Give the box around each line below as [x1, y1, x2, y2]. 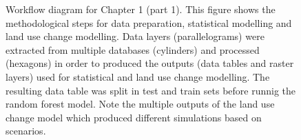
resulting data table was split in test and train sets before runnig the [6, 83, 296, 97]
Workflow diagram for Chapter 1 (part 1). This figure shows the [6, 2, 276, 16]
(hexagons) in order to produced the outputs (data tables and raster [6, 56, 294, 70]
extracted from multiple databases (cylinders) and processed [6, 42, 260, 57]
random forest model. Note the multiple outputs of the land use [6, 97, 275, 111]
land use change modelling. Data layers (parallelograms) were [6, 29, 264, 43]
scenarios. [6, 123, 46, 138]
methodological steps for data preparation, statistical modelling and [6, 15, 292, 30]
